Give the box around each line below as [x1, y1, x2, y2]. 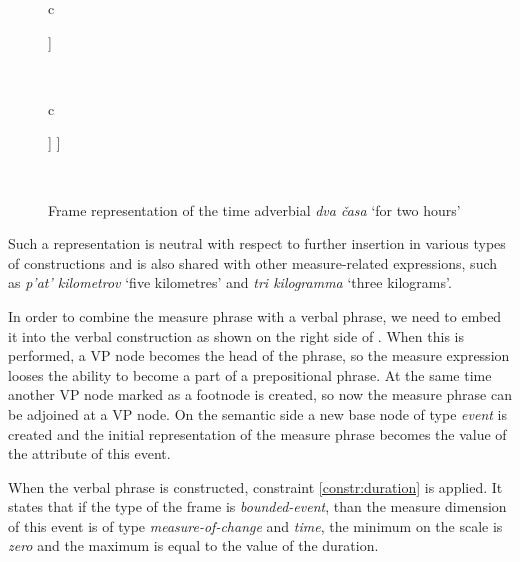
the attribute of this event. [8, 443, 171, 464]
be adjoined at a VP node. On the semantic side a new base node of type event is [8, 403, 507, 424]
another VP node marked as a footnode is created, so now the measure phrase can [8, 384, 512, 405]
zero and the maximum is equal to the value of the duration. [8, 535, 379, 556]
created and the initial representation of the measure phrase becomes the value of [8, 423, 507, 444]
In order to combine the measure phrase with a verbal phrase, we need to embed [8, 305, 502, 326]
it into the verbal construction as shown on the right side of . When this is [8, 325, 464, 346]
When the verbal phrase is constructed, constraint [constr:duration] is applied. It [8, 476, 503, 497]
